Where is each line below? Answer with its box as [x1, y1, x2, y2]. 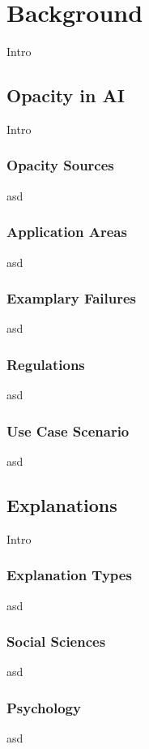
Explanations [6, 492, 117, 517]
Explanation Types [6, 565, 132, 585]
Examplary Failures [6, 288, 136, 308]
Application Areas [6, 222, 127, 242]
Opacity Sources [6, 155, 114, 175]
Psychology [6, 697, 81, 717]
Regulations [6, 354, 85, 374]
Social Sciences [6, 631, 106, 652]
